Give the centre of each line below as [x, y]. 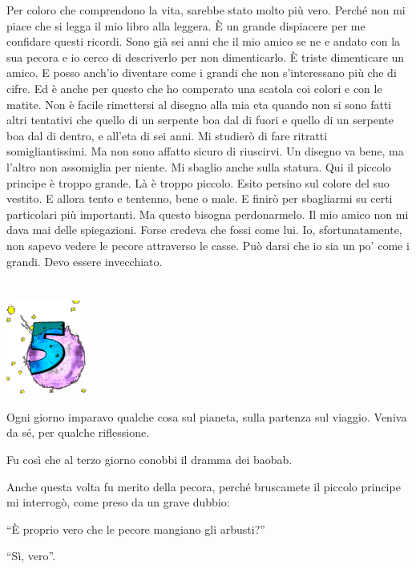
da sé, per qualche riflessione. [78, 432]
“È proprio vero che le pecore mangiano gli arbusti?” [136, 529]
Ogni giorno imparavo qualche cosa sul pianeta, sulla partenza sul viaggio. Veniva [207, 416]
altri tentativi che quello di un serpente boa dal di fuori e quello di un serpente [200, 120]
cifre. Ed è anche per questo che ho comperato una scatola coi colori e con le [194, 88]
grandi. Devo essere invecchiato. [85, 261]
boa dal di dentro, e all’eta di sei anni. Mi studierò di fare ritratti [167, 135]
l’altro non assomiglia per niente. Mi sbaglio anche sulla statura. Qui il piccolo [199, 166]
